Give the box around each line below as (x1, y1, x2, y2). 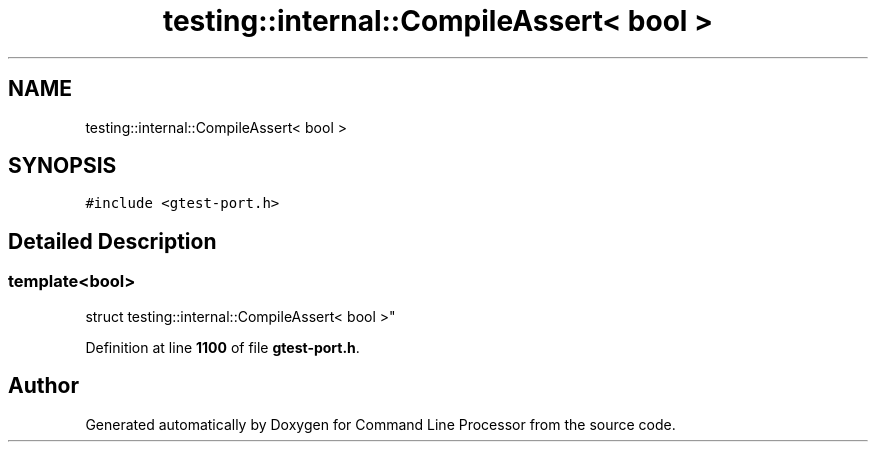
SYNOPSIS (8, 153, 117, 179)
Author (8, 373, 79, 399)
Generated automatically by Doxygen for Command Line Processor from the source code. (85, 415, 676, 433)
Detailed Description (8, 228, 217, 254)
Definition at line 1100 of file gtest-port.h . (85, 338, 360, 356)
